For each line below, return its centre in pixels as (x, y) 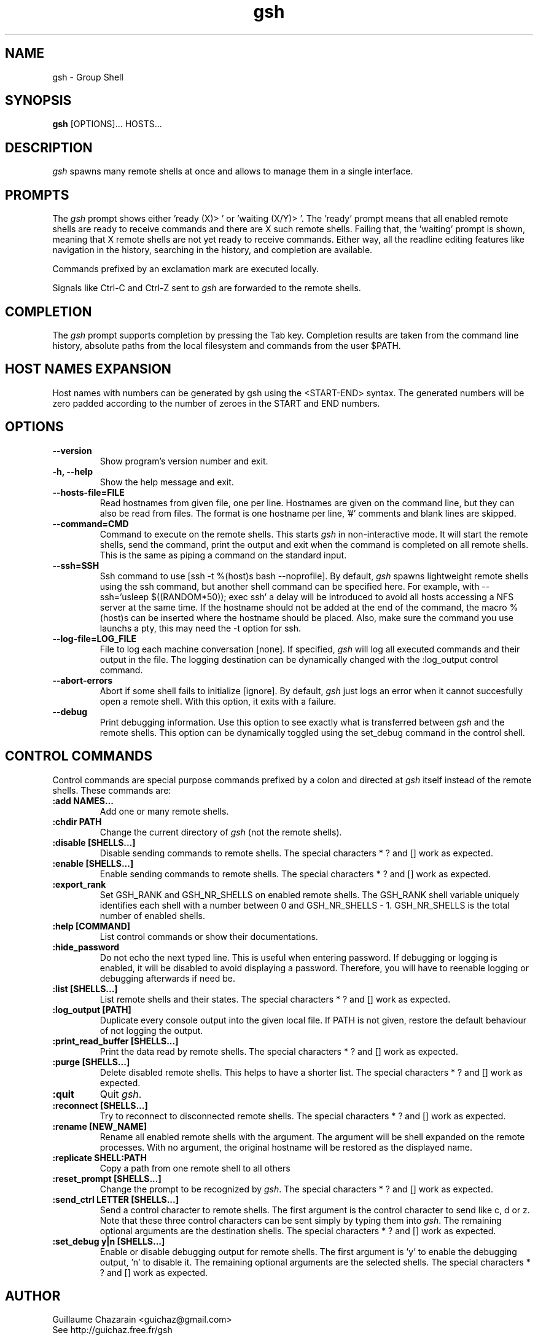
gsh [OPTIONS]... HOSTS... (107, 124)
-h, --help (72, 471)
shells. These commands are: (112, 790)
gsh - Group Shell (88, 77)
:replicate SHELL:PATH (99, 1157)
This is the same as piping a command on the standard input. (223, 555)
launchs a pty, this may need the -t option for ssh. (200, 628)
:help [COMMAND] (92, 926)
